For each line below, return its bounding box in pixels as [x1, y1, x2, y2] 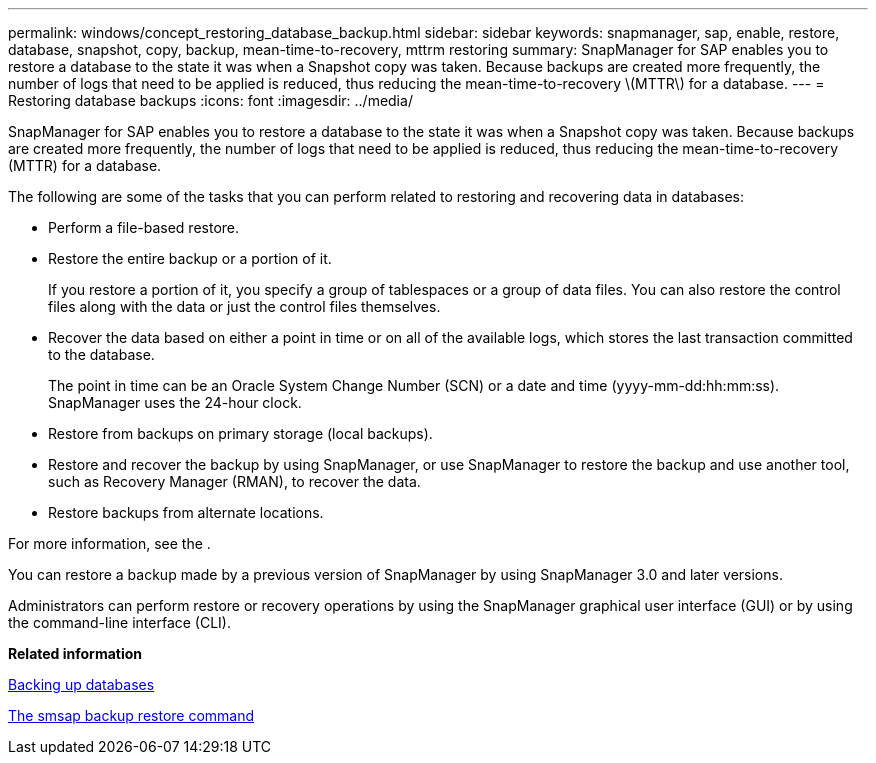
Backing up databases [8, 676, 155, 693]
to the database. [48, 346, 155, 363]
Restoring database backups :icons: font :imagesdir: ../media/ [8, 92, 413, 109]
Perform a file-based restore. [48, 219, 240, 236]
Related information [8, 645, 143, 662]
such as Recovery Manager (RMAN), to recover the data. [48, 473, 421, 490]
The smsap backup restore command [8, 707, 255, 724]
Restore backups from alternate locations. [48, 504, 324, 521]
